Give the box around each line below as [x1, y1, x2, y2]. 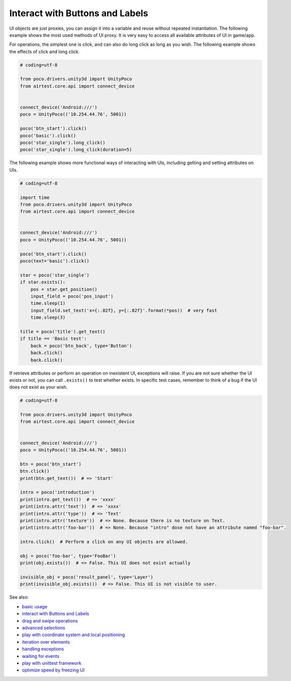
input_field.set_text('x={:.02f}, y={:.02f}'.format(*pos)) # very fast [30, 307, 217, 313]
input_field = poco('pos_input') [30, 293, 114, 299]
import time [20, 194, 50, 200]
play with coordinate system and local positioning [22, 632, 125, 638]
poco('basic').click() [20, 133, 76, 138]
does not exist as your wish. [9, 384, 68, 390]
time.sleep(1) [30, 300, 66, 306]
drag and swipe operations [22, 617, 78, 623]
